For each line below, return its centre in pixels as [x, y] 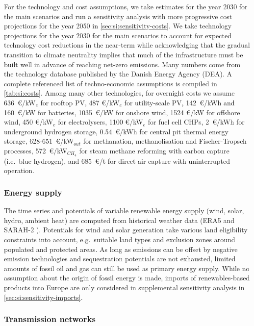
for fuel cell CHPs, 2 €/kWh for [196, 122]
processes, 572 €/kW [36, 150]
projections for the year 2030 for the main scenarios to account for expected [118, 35]
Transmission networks [50, 319]
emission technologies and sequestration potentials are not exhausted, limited [120, 259]
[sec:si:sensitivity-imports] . [43, 297]
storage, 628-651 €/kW [39, 141]
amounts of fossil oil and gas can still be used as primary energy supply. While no [127, 268]
